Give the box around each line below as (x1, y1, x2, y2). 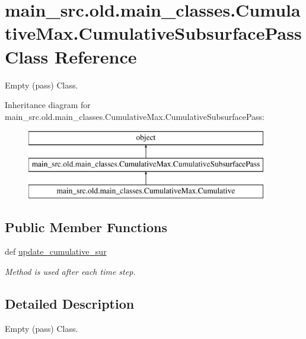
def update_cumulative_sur (5, 245, 107, 258)
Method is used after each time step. (5, 265, 136, 278)
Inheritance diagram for (5, 99, 91, 111)
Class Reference (5, 44, 137, 68)
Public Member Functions (5, 217, 167, 236)
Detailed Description (5, 294, 135, 313)
